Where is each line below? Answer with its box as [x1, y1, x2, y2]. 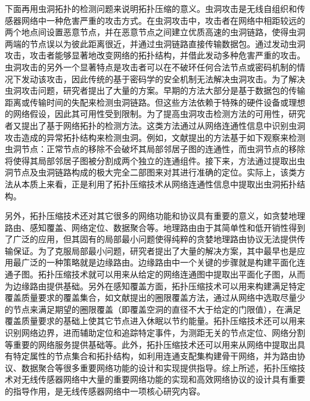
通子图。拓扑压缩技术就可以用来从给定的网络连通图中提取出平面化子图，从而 [5, 268, 305, 280]
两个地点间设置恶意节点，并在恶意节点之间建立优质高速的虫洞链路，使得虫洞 [5, 26, 305, 38]
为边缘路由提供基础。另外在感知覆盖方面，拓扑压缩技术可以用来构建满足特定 [5, 279, 305, 292]
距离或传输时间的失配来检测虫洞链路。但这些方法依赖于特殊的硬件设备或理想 [5, 95, 305, 108]
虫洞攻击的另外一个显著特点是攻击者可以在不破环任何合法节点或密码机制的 [5, 60, 297, 73]
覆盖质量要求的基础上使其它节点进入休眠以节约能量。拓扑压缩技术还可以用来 [5, 314, 305, 327]
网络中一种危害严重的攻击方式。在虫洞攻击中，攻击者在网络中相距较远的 [21, 14, 305, 26]
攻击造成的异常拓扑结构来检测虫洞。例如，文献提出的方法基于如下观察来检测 [5, 131, 305, 143]
